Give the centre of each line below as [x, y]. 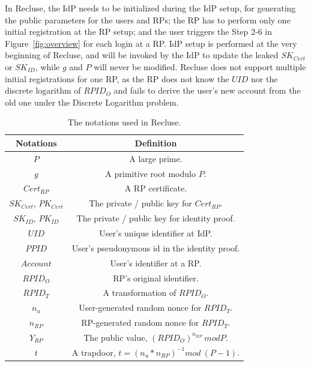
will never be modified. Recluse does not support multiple [200, 66]
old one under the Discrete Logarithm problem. [92, 102]
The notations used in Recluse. [124, 122]
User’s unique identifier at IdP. [156, 233]
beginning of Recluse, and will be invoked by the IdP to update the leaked [142, 55]
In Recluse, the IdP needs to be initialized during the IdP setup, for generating [150, 8]
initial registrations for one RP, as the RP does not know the [117, 78]
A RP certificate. [156, 188]
